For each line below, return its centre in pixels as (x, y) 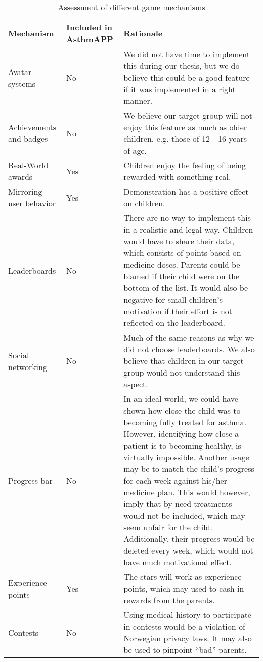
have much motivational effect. (178, 562)
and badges (28, 139)
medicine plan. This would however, (187, 492)
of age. (135, 150)
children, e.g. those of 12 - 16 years (185, 139)
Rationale (143, 33)
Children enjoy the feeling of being (185, 165)
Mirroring (25, 191)
